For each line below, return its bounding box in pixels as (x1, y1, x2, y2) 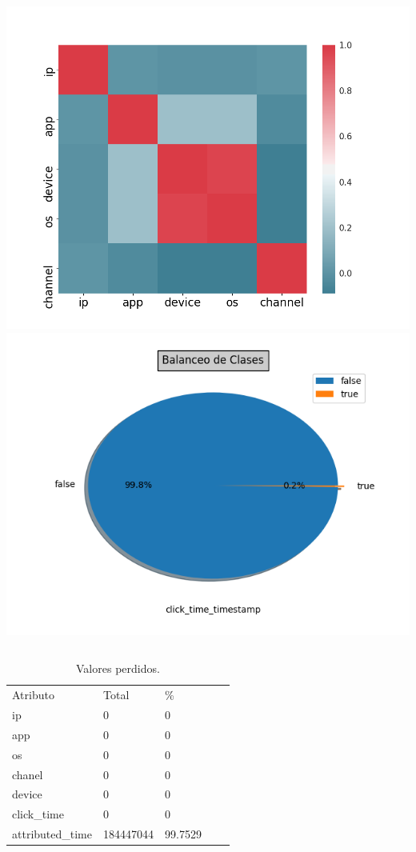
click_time (12, 806, 64, 822)
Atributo (12, 686, 54, 703)
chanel (12, 766, 43, 782)
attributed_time (12, 826, 93, 842)
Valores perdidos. (76, 660, 160, 677)
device (12, 786, 42, 802)
